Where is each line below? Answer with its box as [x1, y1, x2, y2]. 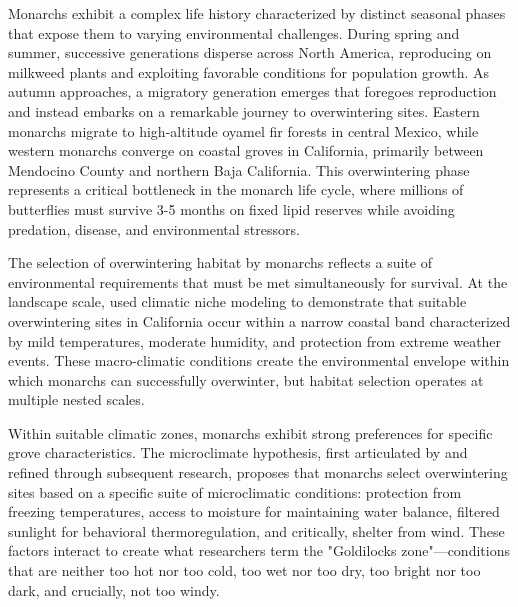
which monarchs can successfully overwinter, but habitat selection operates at [8, 369, 484, 390]
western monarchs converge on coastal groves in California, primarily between [8, 140, 484, 161]
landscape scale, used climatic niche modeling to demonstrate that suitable [8, 291, 467, 312]
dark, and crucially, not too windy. [8, 579, 220, 600]
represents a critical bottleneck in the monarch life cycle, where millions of [8, 179, 464, 200]
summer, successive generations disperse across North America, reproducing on [8, 42, 492, 63]
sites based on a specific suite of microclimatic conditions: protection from [8, 481, 462, 502]
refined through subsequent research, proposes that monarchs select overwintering [8, 462, 508, 483]
